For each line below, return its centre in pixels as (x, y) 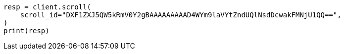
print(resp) (26, 31)
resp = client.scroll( (48, 7)
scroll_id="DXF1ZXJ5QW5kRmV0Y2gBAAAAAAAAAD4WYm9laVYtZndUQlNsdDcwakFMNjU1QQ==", (181, 15)
